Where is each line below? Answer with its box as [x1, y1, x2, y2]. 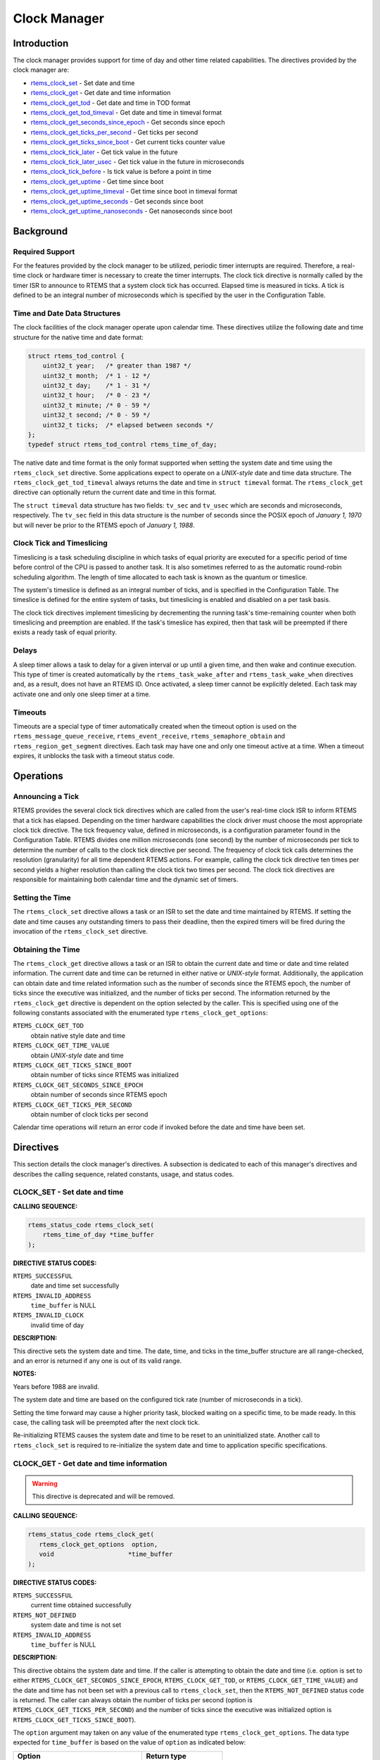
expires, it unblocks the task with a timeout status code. [13, 752, 175, 760]
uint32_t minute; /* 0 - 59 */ [42, 401, 151, 409]
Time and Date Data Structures [13, 308, 121, 318]
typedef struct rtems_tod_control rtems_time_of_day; [27, 441, 217, 448]
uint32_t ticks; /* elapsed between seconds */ [42, 421, 214, 429]
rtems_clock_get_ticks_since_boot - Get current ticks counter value [30, 138, 225, 146]
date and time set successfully [30, 1281, 120, 1290]
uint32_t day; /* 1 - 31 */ [42, 381, 151, 389]
